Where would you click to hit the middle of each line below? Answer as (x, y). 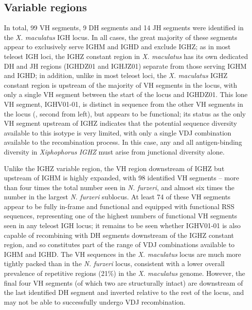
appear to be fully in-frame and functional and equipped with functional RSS (119, 206)
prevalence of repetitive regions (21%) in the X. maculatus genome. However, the (125, 273)
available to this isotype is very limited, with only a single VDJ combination (118, 132)
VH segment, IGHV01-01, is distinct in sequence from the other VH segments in (124, 104)
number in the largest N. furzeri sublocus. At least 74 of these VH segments (117, 197)
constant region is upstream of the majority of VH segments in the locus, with (121, 85)
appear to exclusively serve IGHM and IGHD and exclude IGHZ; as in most (117, 47)
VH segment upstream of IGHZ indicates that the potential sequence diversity (121, 123)
